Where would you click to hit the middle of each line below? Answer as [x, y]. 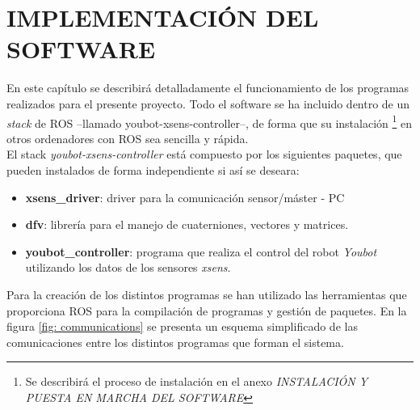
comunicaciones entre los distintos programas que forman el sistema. [175, 342]
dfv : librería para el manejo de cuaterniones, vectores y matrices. [187, 224]
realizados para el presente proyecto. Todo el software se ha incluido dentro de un [208, 103]
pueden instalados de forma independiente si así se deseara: [153, 169]
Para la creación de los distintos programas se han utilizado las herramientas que [207, 294]
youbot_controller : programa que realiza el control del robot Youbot [201, 251]
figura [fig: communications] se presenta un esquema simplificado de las [182, 326]
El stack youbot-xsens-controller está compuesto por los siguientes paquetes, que [204, 154]
